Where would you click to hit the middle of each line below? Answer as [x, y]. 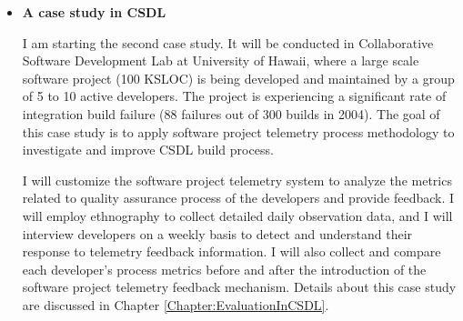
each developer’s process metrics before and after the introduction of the [224, 269]
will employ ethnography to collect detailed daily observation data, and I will [237, 215]
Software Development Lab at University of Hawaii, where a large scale [221, 60]
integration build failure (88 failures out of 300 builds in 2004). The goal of [231, 113]
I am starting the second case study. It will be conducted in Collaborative [228, 42]
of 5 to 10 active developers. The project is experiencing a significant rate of [234, 96]
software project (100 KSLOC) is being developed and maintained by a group [238, 78]
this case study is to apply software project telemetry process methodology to [238, 131]
